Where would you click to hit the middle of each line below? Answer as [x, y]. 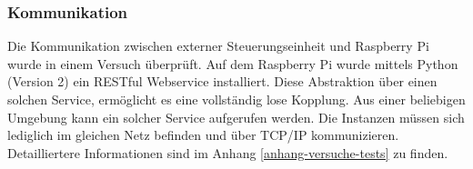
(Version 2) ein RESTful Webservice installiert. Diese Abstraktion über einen [222, 81]
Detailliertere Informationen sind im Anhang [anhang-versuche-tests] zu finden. [228, 152]
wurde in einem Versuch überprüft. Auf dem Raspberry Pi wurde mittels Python [233, 63]
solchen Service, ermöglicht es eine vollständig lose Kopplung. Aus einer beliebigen [236, 99]
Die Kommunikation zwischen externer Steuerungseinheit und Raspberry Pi [218, 46]
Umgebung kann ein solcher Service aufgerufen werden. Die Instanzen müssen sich [236, 117]
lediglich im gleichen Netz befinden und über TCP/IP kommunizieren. [203, 135]
